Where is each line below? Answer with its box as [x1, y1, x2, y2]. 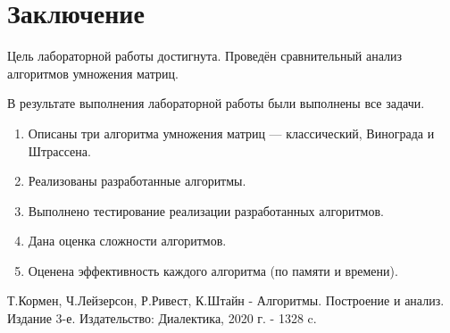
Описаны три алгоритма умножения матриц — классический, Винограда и [28, 123, 435, 142]
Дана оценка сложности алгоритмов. [28, 231, 227, 250]
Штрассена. [28, 141, 91, 160]
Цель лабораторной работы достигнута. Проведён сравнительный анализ [7, 46, 403, 65]
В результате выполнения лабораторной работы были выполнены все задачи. [7, 94, 425, 112]
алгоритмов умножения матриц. [7, 63, 179, 82]
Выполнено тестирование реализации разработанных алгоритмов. [28, 201, 384, 220]
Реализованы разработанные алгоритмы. [28, 171, 246, 190]
